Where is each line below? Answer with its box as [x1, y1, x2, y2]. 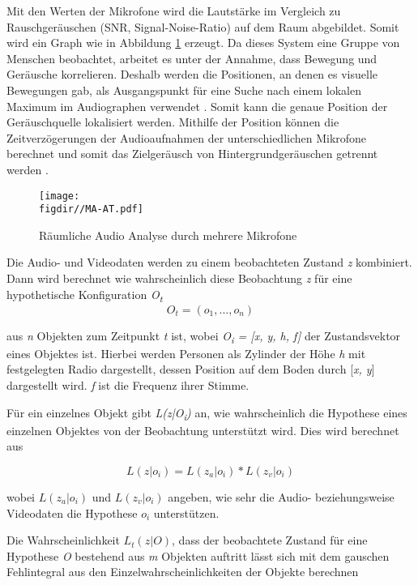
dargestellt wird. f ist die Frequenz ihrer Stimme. [6, 377, 250, 394]
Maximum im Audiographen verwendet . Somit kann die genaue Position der [6, 97, 388, 114]
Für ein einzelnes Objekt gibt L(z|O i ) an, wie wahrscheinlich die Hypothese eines [6, 404, 407, 423]
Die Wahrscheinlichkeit [6, 532, 120, 549]
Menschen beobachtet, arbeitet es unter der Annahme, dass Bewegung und [6, 49, 377, 66]
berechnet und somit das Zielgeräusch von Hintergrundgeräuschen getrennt [6, 145, 378, 162]
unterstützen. [153, 504, 220, 521]
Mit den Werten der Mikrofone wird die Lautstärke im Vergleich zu [6, 2, 341, 19]
